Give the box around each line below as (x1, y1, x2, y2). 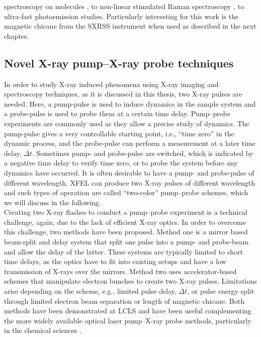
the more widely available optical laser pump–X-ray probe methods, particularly (4, 315, 251, 325)
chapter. (4, 30, 29, 41)
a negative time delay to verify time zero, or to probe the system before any (4, 157, 238, 168)
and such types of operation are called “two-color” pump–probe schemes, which (4, 187, 248, 198)
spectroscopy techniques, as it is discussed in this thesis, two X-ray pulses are (4, 89, 242, 99)
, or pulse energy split (187, 286, 254, 296)
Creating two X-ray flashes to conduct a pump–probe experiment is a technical (4, 207, 247, 217)
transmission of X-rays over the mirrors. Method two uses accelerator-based (4, 266, 237, 276)
